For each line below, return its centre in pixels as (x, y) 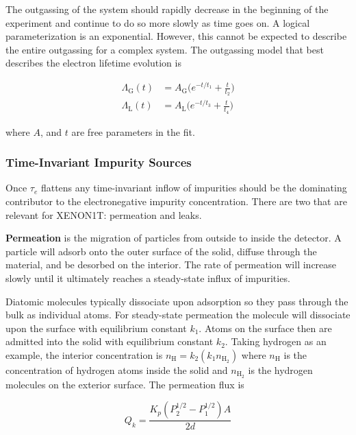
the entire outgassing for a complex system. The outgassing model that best (165, 49)
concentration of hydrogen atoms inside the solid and (117, 370)
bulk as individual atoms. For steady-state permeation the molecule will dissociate (178, 315)
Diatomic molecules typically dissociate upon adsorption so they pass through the (177, 301)
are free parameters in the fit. (133, 131)
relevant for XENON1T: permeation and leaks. (104, 214)
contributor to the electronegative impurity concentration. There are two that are (176, 201)
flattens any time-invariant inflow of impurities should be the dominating (194, 188)
